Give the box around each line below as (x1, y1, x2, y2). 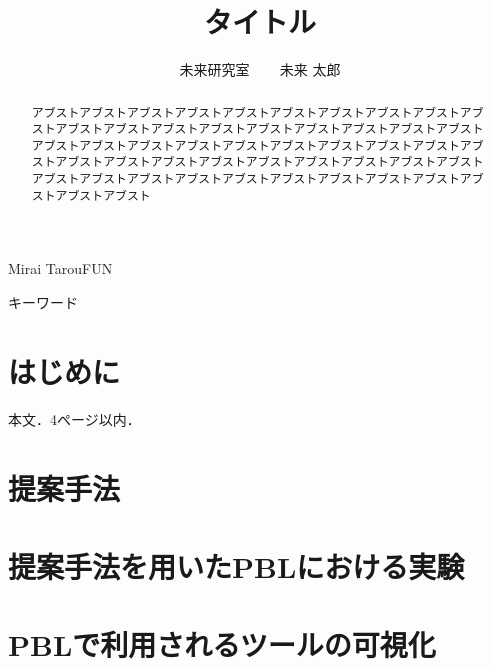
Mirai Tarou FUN (8, 258, 113, 279)
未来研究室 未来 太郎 (179, 59, 341, 80)
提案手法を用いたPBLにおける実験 (8, 545, 465, 586)
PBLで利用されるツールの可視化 (8, 624, 436, 665)
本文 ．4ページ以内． (8, 408, 141, 429)
